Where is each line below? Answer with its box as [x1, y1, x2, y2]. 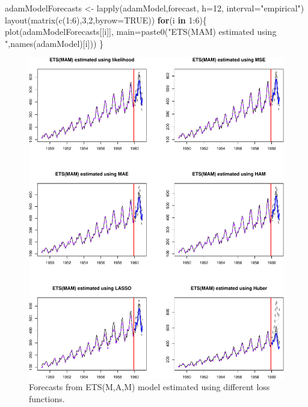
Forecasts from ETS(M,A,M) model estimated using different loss [29, 381, 270, 393]
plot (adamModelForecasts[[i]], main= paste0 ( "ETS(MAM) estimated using [5, 25, 277, 38]
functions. [29, 392, 65, 405]
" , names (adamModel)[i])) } [5, 37, 104, 49]
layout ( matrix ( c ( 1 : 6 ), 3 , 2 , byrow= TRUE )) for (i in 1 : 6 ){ [5, 13, 207, 26]
